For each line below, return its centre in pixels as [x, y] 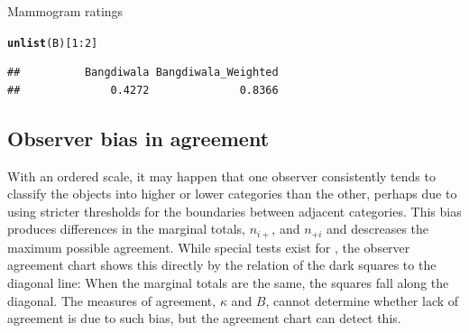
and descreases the [377, 229]
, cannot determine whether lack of [362, 300]
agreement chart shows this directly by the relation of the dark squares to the [222, 265]
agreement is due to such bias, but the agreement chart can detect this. [204, 318]
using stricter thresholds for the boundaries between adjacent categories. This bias [234, 211]
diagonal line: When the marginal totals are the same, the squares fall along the [228, 283]
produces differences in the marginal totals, [127, 229]
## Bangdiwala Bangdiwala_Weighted [143, 73]
